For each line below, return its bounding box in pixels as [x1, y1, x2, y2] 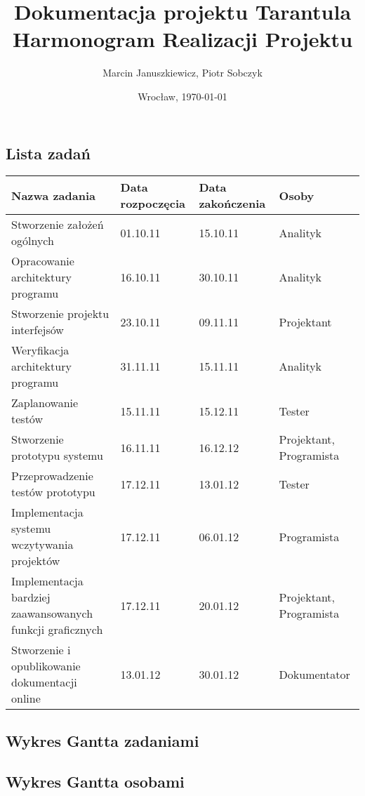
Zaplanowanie [11, 394, 79, 411]
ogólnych [11, 232, 54, 249]
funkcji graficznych [11, 621, 103, 638]
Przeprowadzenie [11, 467, 93, 484]
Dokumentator [279, 665, 350, 682]
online [11, 690, 41, 707]
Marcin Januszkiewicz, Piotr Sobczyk [102, 65, 263, 80]
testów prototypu [11, 484, 95, 500]
